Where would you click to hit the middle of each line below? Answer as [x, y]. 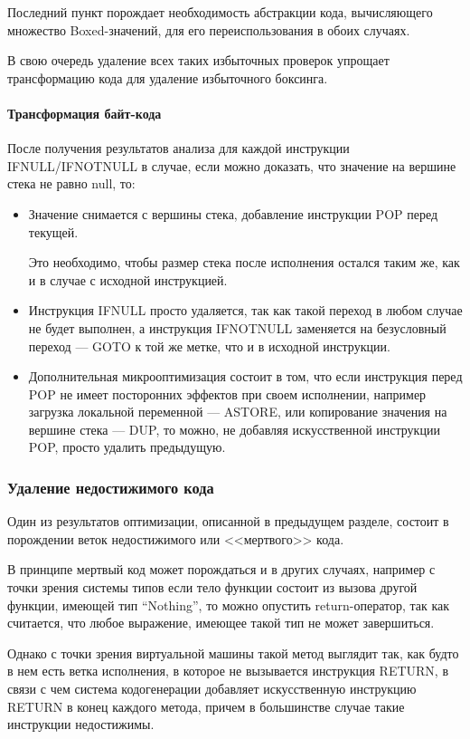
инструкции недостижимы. [81, 724]
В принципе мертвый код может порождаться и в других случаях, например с [221, 569]
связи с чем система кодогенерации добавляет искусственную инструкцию [212, 689]
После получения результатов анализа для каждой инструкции [179, 148]
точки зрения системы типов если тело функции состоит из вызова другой [212, 587]
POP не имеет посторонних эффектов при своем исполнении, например [227, 393]
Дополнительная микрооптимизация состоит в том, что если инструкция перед [245, 376]
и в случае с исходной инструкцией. [128, 279]
